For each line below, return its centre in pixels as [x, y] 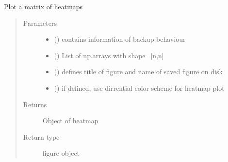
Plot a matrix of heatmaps [43, 6]
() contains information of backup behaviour [120, 39]
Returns [35, 104]
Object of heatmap [70, 121]
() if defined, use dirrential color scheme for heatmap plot [139, 88]
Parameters [40, 23]
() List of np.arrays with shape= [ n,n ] [109, 55]
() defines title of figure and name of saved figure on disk [138, 72]
